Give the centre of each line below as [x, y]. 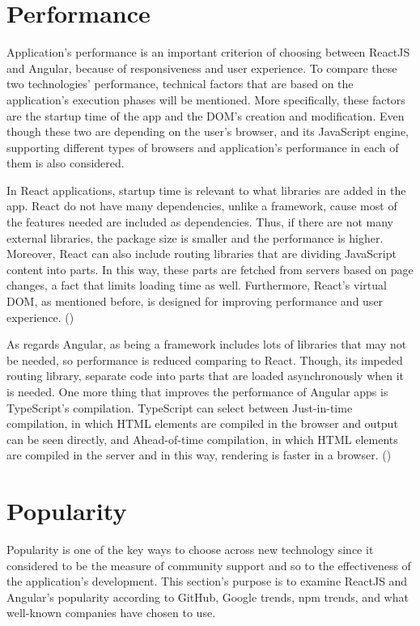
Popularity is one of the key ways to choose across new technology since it [190, 550]
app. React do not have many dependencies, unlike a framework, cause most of [202, 206]
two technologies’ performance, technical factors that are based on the [180, 84]
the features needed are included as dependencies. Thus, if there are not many [200, 222]
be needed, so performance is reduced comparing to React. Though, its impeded [205, 360]
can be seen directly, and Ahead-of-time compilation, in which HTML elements [202, 439]
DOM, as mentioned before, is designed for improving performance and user [195, 301]
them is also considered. [66, 163]
